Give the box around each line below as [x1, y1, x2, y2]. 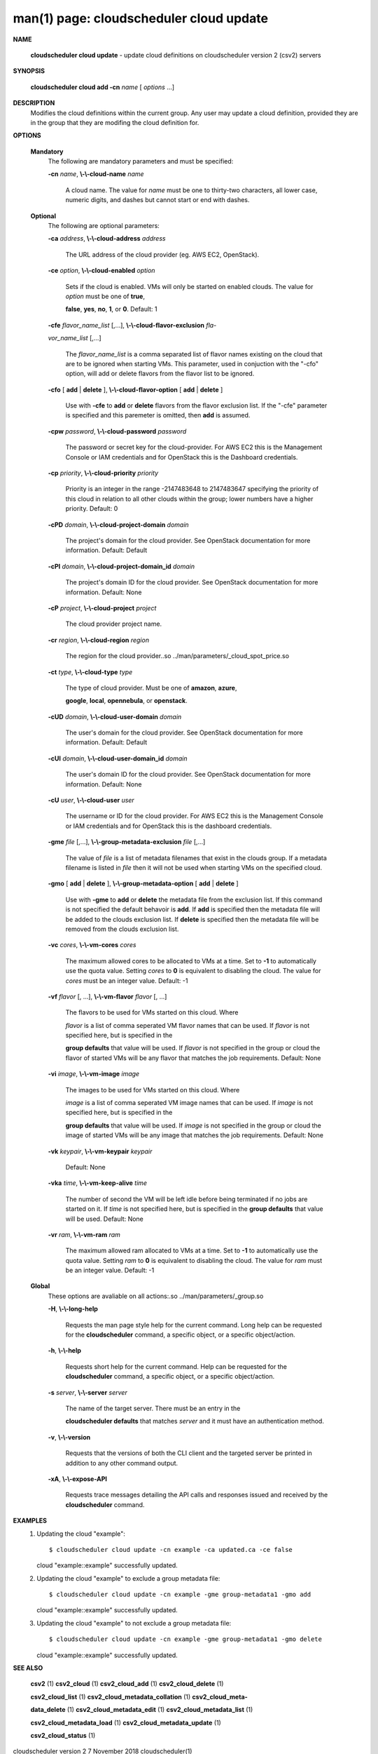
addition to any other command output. [65, 1459, 178, 1467]
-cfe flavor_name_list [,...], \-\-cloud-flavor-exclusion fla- [48, 321, 217, 329]
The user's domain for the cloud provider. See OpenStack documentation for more [65, 728, 304, 737]
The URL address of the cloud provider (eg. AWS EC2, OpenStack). [65, 250, 260, 259]
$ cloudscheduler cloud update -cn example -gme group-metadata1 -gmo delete [49, 1635, 322, 1643]
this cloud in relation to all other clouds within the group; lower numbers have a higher [65, 495, 314, 503]
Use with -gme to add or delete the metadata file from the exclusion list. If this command [65, 895, 323, 904]
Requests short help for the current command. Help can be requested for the [65, 1362, 287, 1371]
